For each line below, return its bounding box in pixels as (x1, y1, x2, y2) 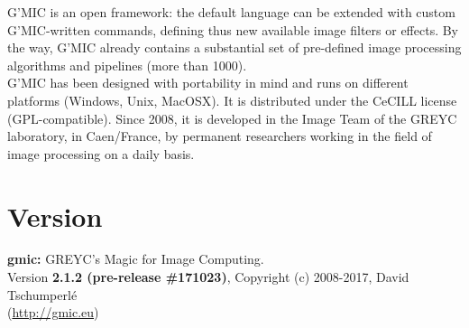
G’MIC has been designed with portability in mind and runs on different (7, 73, 409, 92)
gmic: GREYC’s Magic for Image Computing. (7, 249, 264, 268)
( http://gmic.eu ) (7, 303, 99, 322)
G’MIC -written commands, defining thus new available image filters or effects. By (7, 20, 459, 39)
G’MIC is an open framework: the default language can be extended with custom (7, 3, 455, 21)
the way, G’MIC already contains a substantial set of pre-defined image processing (7, 38, 462, 57)
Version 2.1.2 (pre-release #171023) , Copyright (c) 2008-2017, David (7, 267, 409, 286)
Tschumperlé (7, 285, 78, 304)
